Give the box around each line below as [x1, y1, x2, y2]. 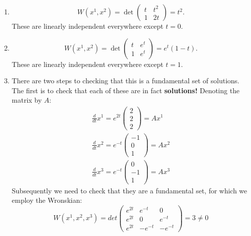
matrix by [11, 95, 42, 105]
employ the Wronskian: [11, 195, 82, 205]
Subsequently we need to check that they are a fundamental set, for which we [11, 185, 248, 195]
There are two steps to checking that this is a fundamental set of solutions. [11, 75, 240, 86]
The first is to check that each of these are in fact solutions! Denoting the [11, 85, 240, 95]
